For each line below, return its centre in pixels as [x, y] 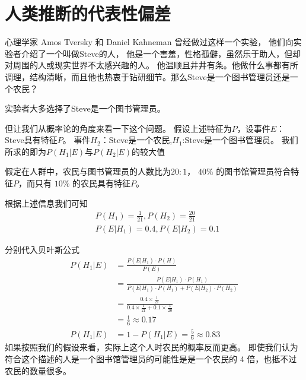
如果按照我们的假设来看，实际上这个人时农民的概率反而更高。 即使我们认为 [152, 347]
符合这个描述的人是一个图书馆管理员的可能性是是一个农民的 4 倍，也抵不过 [151, 359]
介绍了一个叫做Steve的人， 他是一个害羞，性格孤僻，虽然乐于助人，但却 [161, 53]
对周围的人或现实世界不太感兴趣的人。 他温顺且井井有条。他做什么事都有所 [152, 65]
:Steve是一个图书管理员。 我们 [240, 140]
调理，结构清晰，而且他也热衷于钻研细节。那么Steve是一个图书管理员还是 [147, 76]
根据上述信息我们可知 [46, 203]
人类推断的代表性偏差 [88, 13]
